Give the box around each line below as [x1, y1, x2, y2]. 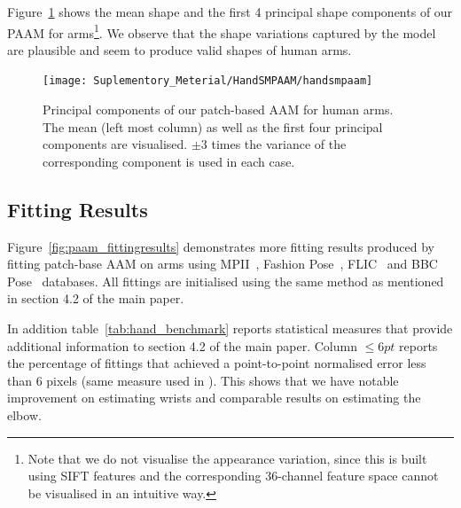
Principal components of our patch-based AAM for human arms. [43, 100, 394, 119]
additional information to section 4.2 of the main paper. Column [7, 336, 357, 355]
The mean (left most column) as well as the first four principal [43, 117, 383, 136]
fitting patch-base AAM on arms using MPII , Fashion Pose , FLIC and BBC [7, 254, 438, 273]
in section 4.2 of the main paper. [7, 289, 184, 308]
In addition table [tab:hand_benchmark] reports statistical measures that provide [7, 319, 453, 338]
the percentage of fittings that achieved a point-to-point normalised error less [7, 354, 426, 372]
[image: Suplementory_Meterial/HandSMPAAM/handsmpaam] [43, 74, 373, 88]
